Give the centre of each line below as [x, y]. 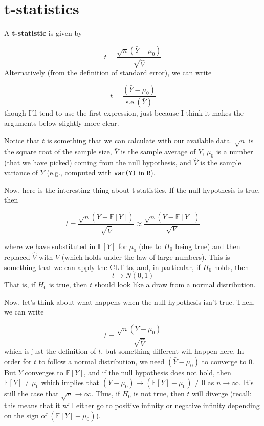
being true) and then [208, 246]
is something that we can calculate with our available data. [140, 140]
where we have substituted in [50, 246]
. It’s [246, 382]
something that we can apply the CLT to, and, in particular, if [102, 267]
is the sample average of [158, 152]
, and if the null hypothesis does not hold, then [157, 372]
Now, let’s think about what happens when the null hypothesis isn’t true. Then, [130, 301]
